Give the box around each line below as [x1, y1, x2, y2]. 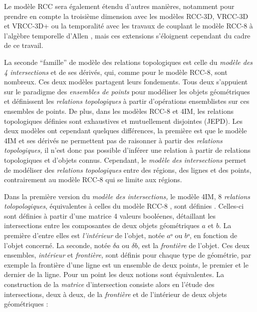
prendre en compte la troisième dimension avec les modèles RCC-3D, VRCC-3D [4, 10, 249, 21]
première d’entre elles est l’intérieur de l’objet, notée [4, 230, 165, 241]
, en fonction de [189, 230, 238, 241]
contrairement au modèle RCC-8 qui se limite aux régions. [4, 174, 182, 185]
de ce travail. [4, 40, 43, 50]
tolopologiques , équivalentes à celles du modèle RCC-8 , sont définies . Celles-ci [4, 201, 244, 211]
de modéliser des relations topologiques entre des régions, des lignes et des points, [4, 164, 252, 175]
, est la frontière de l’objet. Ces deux [138, 240, 250, 250]
